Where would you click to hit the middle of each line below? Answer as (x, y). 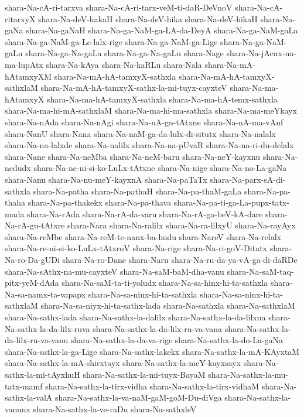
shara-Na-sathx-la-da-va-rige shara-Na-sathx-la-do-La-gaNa (177, 340)
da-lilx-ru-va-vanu (37, 340)
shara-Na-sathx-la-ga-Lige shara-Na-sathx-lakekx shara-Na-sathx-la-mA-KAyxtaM (152, 351)
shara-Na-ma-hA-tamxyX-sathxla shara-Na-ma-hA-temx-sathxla (162, 99)
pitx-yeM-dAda (32, 283)
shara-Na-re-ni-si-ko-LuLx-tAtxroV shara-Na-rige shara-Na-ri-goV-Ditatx (136, 248)
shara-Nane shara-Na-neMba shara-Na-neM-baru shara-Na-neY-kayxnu (133, 156)
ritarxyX (20, 18)
